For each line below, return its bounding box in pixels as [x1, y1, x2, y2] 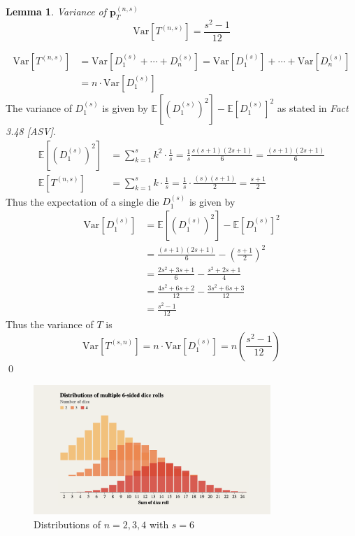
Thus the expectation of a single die [6, 194, 159, 209]
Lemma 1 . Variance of [6, 4, 107, 18]
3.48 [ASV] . [6, 124, 56, 138]
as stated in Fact [277, 101, 349, 115]
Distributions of [34, 516, 101, 531]
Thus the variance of [6, 316, 94, 331]
